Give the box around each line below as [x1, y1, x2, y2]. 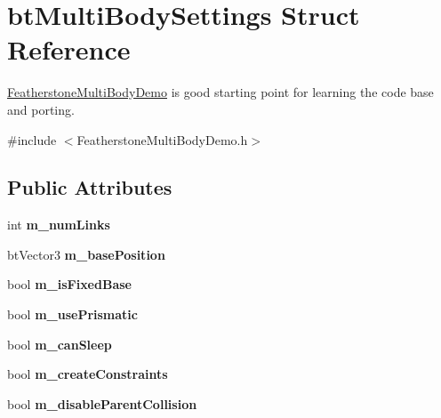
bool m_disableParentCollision [7, 394, 197, 413]
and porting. [7, 100, 75, 118]
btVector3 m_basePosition [7, 245, 165, 263]
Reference [7, 31, 131, 68]
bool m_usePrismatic [7, 305, 138, 324]
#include [7, 130, 57, 149]
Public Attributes [7, 173, 172, 201]
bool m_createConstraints [7, 365, 168, 383]
